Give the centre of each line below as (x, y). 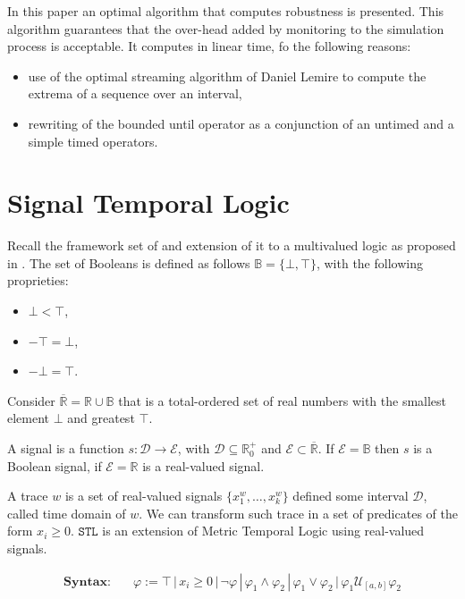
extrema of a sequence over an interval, (135, 93)
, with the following (369, 262)
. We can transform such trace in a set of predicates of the (298, 513)
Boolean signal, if (55, 465)
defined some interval (351, 496)
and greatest (101, 418)
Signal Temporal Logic (148, 202)
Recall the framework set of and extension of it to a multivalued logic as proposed (232, 245)
